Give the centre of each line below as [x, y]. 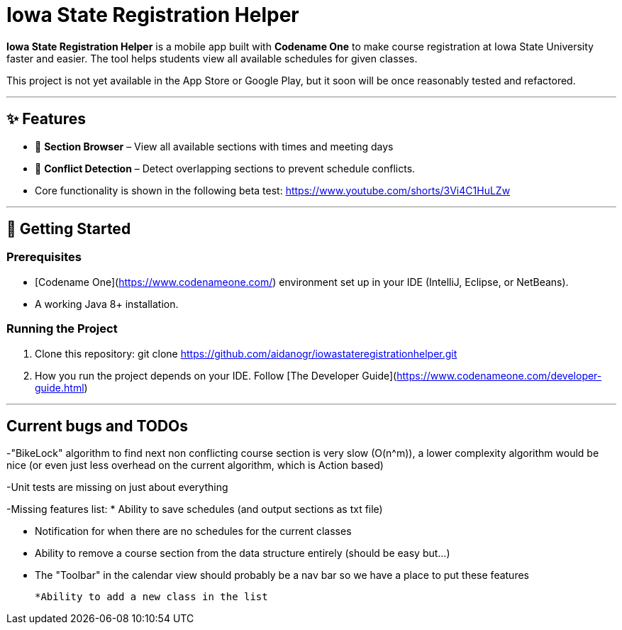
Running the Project [62, 329]
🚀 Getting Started [69, 229]
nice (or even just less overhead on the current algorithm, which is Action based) [195, 465]
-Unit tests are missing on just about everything [117, 487]
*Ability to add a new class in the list [151, 597]
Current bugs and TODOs [98, 426]
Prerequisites [44, 257]
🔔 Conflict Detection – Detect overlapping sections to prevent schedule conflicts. [225, 168]
